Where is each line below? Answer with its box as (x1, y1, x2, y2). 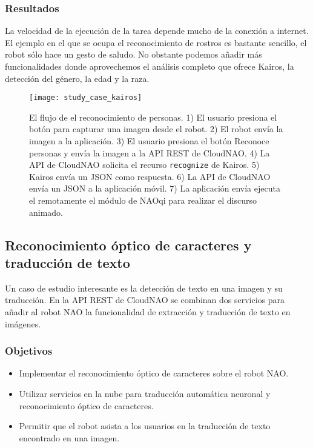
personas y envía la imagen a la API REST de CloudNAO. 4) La (29, 146, 270, 159)
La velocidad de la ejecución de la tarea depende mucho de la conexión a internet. (5, 24, 309, 37)
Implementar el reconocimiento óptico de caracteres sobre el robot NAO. (19, 367, 289, 379)
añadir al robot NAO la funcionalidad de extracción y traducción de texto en (5, 306, 291, 318)
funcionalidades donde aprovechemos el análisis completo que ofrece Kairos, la (5, 60, 294, 72)
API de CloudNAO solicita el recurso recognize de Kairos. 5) (29, 158, 260, 171)
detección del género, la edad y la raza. (5, 72, 150, 84)
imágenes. (5, 317, 41, 330)
